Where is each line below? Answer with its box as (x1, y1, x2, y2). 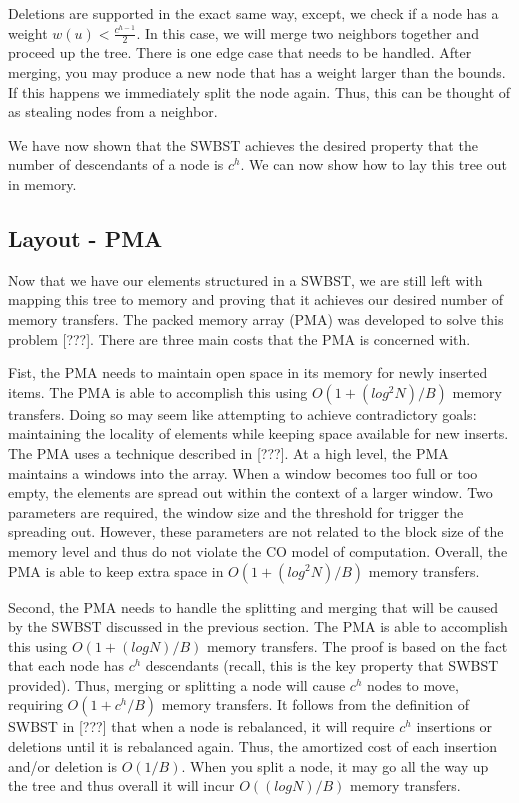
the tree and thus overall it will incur (8, 775, 235, 796)
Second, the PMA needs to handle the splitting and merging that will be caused (8, 596, 499, 617)
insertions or (416, 716, 493, 737)
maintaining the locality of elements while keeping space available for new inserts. (8, 423, 509, 444)
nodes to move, (366, 674, 459, 695)
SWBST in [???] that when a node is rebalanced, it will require (8, 716, 395, 737)
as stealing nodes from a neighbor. (8, 101, 218, 122)
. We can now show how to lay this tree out (240, 154, 508, 175)
